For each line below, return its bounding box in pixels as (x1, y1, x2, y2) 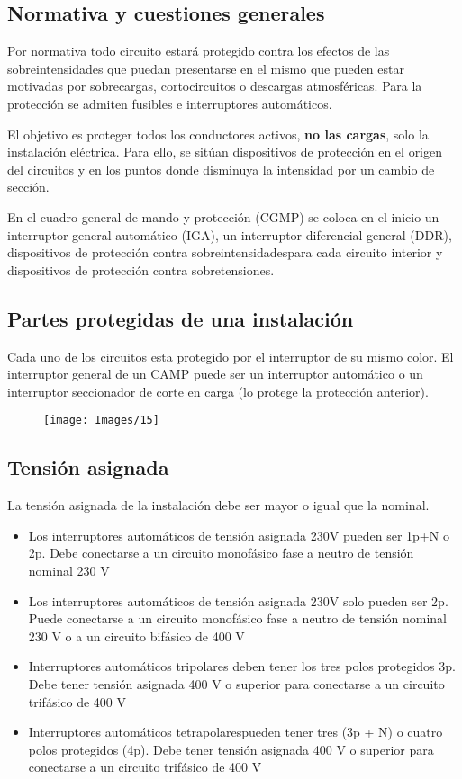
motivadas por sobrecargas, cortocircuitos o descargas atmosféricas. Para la (7, 76, 422, 95)
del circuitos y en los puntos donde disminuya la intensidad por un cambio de (7, 159, 435, 178)
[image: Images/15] (43, 414, 159, 427)
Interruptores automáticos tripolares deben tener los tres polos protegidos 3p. (28, 657, 456, 676)
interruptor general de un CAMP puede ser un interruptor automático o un (7, 364, 423, 383)
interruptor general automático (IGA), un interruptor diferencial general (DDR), (7, 225, 452, 244)
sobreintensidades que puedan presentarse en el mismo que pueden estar (7, 58, 404, 77)
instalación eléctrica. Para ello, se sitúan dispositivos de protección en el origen (7, 142, 443, 161)
